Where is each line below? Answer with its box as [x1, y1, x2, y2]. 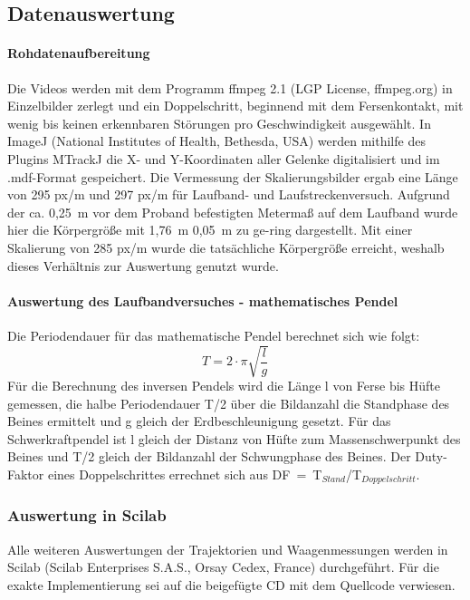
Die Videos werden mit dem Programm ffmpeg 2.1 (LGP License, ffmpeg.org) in [7, 78, 453, 97]
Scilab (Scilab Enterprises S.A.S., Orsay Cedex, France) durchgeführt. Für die [7, 557, 439, 576]
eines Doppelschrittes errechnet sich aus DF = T [47, 465, 322, 484]
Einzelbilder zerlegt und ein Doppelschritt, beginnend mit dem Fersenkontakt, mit [7, 96, 464, 115]
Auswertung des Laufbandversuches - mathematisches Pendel [7, 291, 398, 310]
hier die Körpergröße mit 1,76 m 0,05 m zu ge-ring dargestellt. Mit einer [7, 220, 413, 239]
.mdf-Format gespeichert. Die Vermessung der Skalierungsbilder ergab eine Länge [7, 167, 458, 186]
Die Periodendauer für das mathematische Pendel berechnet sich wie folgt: [7, 325, 420, 344]
